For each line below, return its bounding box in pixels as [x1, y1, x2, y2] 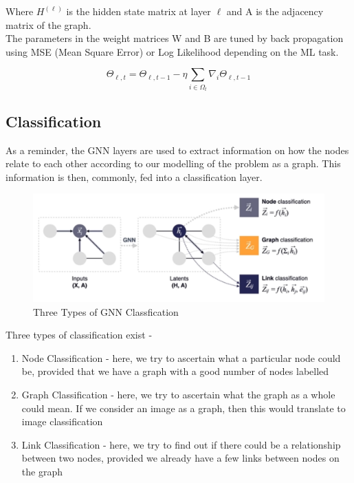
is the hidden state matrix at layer [66, 4, 211, 18]
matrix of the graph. [5, 17, 91, 32]
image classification [21, 414, 103, 429]
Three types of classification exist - [5, 328, 153, 342]
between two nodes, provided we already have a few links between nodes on [21, 451, 340, 465]
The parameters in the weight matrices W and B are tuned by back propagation [5, 31, 344, 45]
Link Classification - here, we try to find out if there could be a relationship [21, 437, 341, 451]
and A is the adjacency [226, 4, 324, 18]
